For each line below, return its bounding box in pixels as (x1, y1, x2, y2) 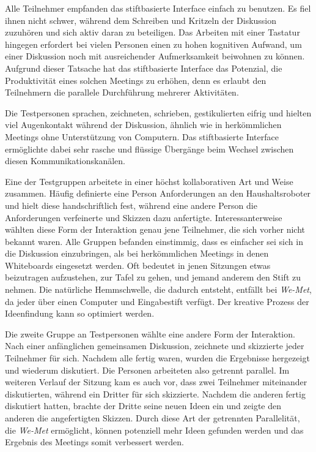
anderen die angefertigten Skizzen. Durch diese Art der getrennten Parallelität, (5, 412, 300, 424)
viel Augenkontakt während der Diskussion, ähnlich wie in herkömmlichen (5, 118, 282, 131)
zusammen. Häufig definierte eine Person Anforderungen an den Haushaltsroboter (5, 187, 311, 200)
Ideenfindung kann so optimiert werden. (5, 307, 155, 320)
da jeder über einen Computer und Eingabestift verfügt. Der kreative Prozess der (5, 295, 309, 307)
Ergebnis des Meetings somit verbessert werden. (5, 435, 184, 448)
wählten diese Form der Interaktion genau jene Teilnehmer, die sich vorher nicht (5, 223, 305, 236)
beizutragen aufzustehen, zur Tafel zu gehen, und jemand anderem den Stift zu (5, 271, 301, 284)
